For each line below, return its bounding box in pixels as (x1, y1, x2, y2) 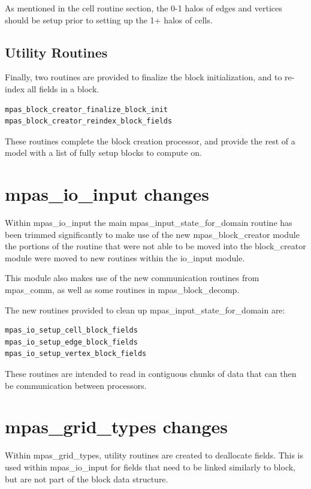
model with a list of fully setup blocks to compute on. (5, 146, 202, 159)
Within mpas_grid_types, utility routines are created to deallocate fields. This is (5, 449, 304, 461)
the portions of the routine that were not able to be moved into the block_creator (5, 240, 306, 252)
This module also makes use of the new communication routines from (5, 271, 259, 284)
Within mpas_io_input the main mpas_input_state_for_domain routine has (5, 216, 292, 229)
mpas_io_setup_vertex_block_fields (5, 349, 147, 358)
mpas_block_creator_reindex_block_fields (5, 117, 173, 126)
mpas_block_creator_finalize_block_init (5, 105, 168, 114)
